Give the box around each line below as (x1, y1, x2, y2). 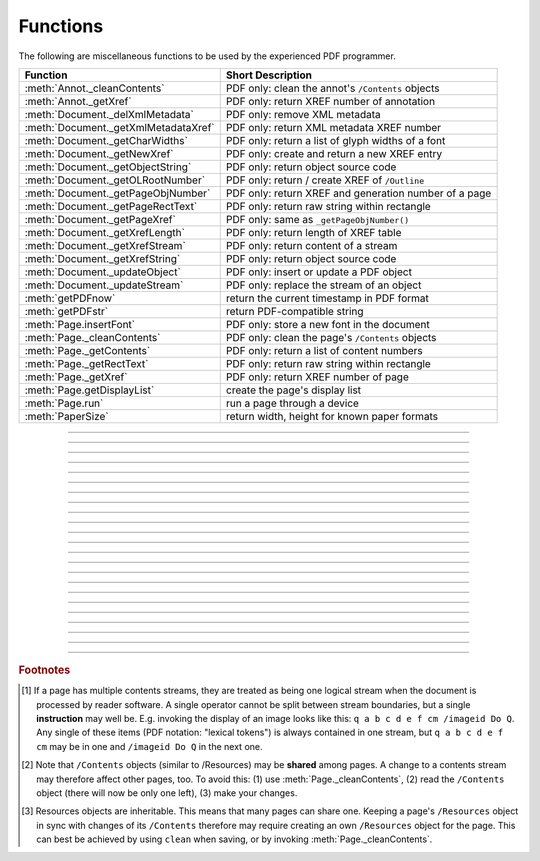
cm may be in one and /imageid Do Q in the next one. (36, 740, 263, 752)
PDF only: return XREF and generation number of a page (225, 186, 492, 200)
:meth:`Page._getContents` (24, 343, 151, 357)
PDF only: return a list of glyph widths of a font (225, 133, 446, 147)
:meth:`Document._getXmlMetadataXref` (24, 120, 215, 134)
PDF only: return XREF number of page (225, 370, 409, 384)
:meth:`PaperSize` (24, 409, 109, 423)
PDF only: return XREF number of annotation (225, 94, 435, 108)
